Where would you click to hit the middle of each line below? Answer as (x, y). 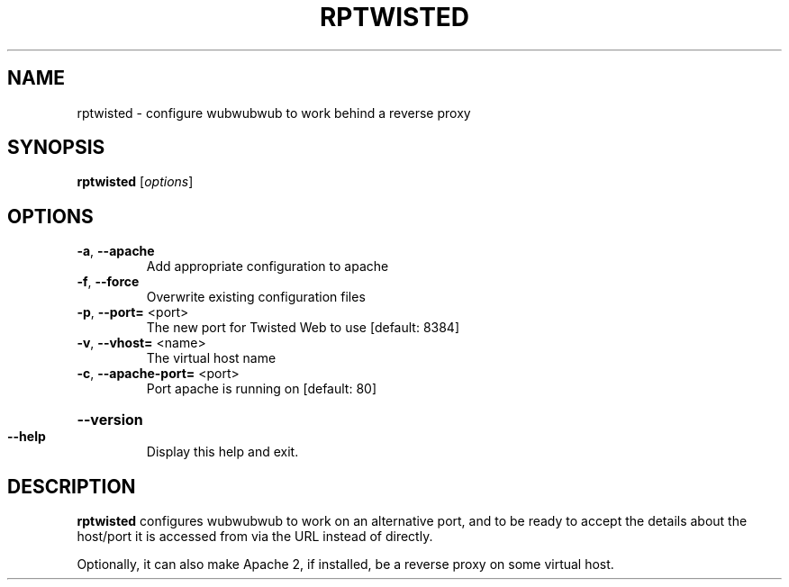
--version (110, 420)
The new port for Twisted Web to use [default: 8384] (303, 328)
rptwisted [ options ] (135, 182)
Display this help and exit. (222, 452)
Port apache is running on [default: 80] (262, 389)
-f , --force (108, 282)
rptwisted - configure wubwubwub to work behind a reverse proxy (274, 113)
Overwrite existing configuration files (256, 297)
